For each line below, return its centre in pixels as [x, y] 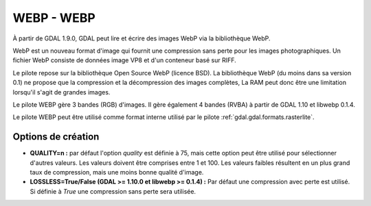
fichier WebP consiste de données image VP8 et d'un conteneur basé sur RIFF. [124, 60]
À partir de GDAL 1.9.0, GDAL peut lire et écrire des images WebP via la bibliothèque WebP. [142, 38]
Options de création [56, 137]
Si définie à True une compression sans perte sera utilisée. [113, 191]
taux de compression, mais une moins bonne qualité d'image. [117, 172]
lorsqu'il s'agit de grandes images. [61, 92]
